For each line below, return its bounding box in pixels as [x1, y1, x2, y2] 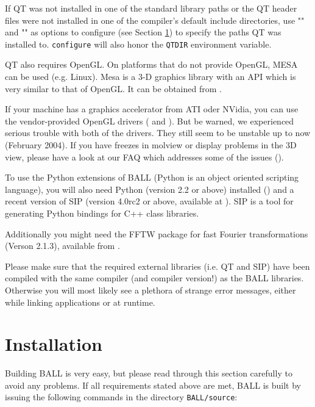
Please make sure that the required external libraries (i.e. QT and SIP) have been [5, 259, 310, 272]
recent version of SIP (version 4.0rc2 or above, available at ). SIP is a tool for [5, 195, 294, 207]
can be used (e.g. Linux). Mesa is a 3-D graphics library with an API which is [5, 70, 296, 83]
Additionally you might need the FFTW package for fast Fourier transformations [5, 227, 308, 240]
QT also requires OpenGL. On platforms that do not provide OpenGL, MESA [5, 58, 298, 71]
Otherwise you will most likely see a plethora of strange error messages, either [5, 283, 296, 296]
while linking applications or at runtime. [5, 295, 155, 308]
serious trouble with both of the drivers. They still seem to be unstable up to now [5, 126, 311, 139]
